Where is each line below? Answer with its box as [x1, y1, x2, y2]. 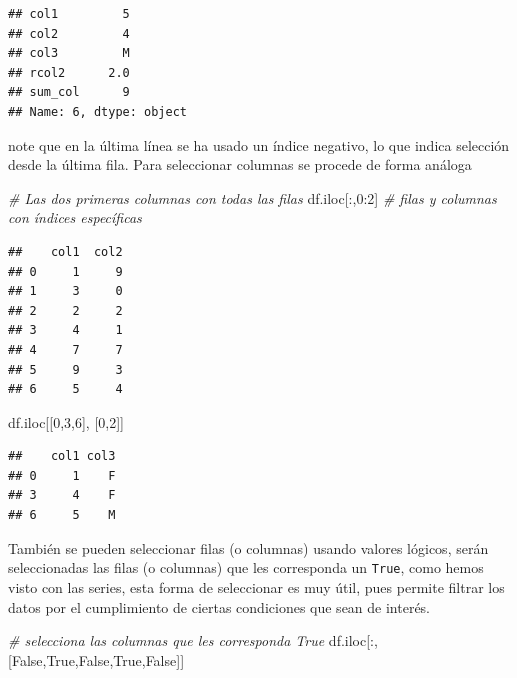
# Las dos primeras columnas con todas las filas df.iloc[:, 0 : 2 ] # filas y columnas [8, 187, 497, 208]
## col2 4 [8, 26, 130, 41]
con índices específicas [8, 207, 142, 228]
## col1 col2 [8, 244, 123, 259]
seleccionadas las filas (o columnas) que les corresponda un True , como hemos [8, 557, 484, 578]
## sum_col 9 [8, 85, 130, 100]
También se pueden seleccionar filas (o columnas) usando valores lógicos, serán [8, 537, 489, 558]
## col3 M [8, 46, 130, 61]
